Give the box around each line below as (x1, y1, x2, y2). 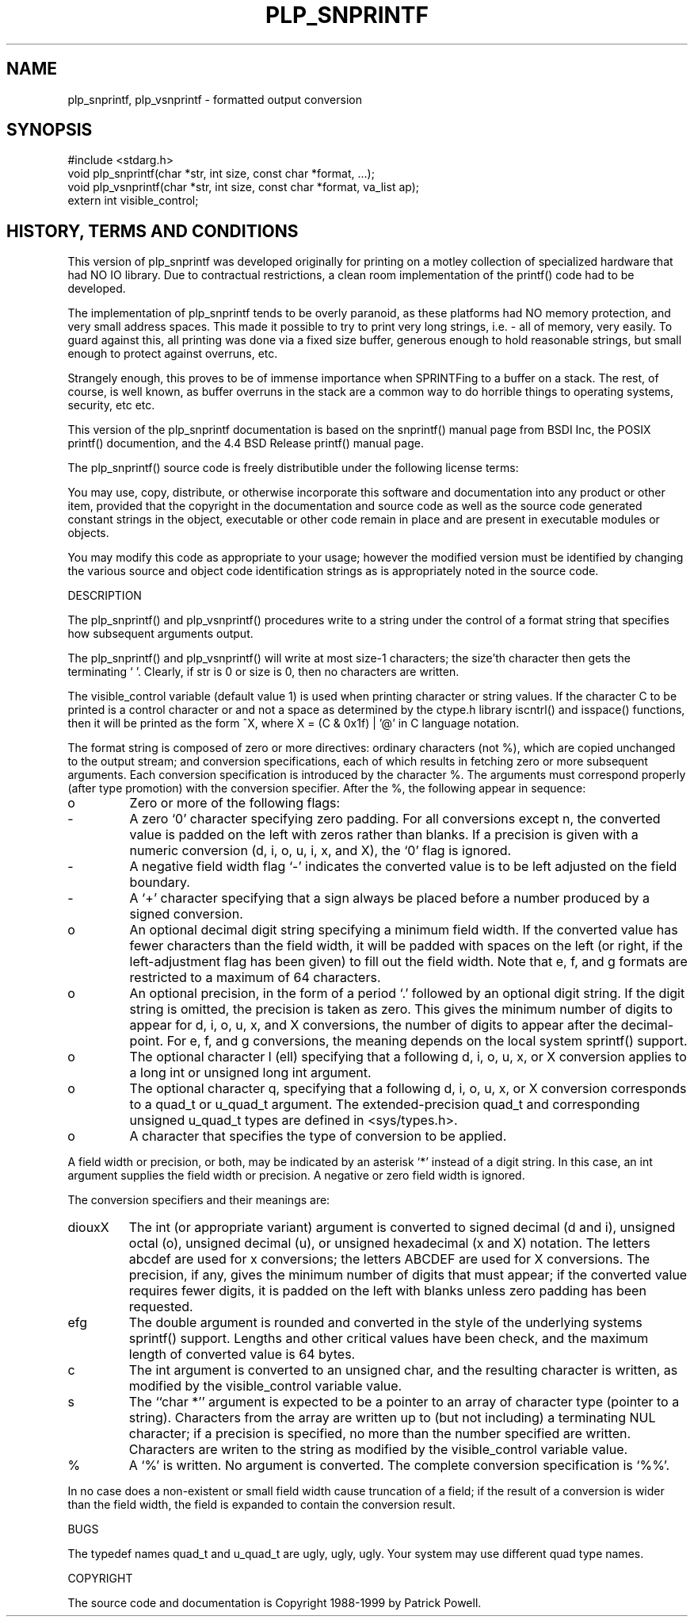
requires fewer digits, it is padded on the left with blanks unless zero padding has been (128, 1283, 646, 1299)
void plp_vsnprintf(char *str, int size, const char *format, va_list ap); (67, 180, 420, 194)
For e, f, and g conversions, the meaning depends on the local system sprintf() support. (166, 1033, 688, 1049)
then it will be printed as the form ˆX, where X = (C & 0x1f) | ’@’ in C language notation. (67, 716, 520, 731)
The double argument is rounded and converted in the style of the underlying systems (128, 1314, 643, 1331)
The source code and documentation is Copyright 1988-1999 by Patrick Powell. (67, 1596, 482, 1610)
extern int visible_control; (67, 194, 199, 208)
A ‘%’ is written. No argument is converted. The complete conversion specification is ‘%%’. (128, 1457, 669, 1474)
